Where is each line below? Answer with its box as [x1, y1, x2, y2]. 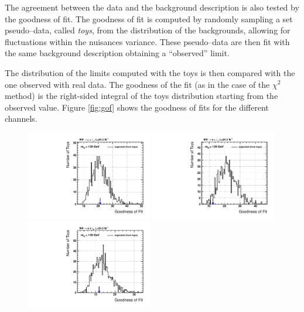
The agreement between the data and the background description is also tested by [5, 1, 299, 13]
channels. [5, 112, 37, 125]
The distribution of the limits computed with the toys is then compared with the [5, 66, 295, 78]
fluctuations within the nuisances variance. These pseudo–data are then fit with [5, 35, 290, 47]
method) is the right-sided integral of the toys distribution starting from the [5, 90, 278, 102]
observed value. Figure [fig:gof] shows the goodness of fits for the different [5, 101, 269, 113]
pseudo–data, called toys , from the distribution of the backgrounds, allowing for [5, 24, 291, 36]
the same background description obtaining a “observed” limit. [5, 47, 230, 59]
